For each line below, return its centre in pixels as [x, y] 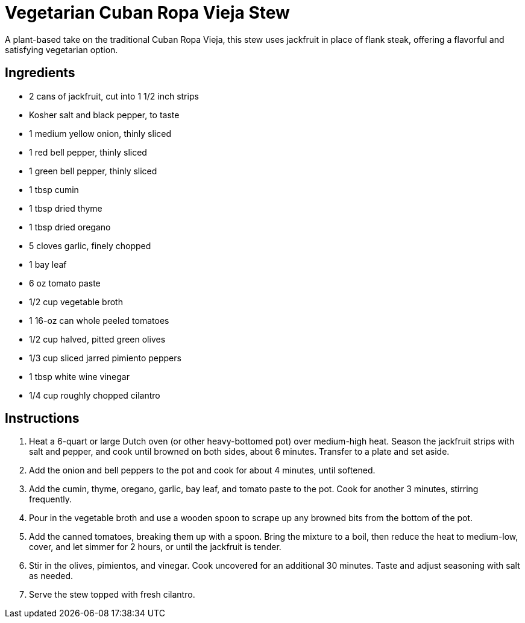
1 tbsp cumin [54, 189]
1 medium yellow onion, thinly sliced [100, 133]
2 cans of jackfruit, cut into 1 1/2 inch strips [114, 96]
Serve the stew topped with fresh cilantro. [112, 595]
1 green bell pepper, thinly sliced [93, 171]
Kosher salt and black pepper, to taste [104, 115]
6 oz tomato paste [65, 283]
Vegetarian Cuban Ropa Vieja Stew [147, 13]
